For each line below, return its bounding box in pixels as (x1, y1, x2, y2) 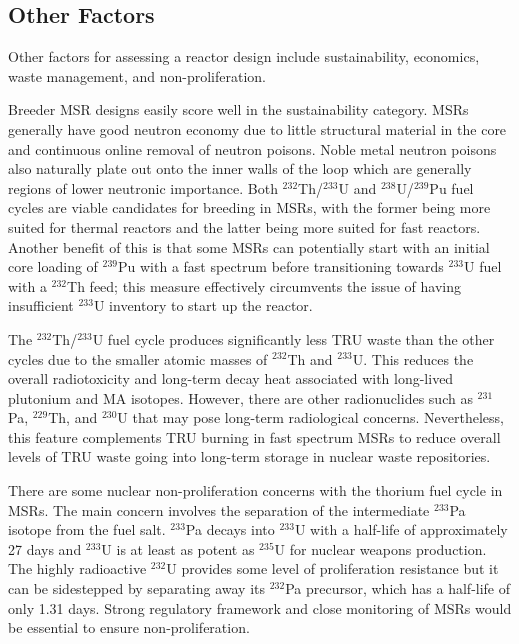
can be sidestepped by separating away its (8, 578, 265, 599)
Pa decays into (185, 519, 275, 540)
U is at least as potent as (101, 538, 255, 559)
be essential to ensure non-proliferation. (8, 617, 250, 638)
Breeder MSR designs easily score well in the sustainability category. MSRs (8, 99, 469, 120)
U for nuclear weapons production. (274, 538, 487, 559)
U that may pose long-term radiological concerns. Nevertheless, (117, 407, 504, 428)
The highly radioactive (8, 558, 147, 579)
